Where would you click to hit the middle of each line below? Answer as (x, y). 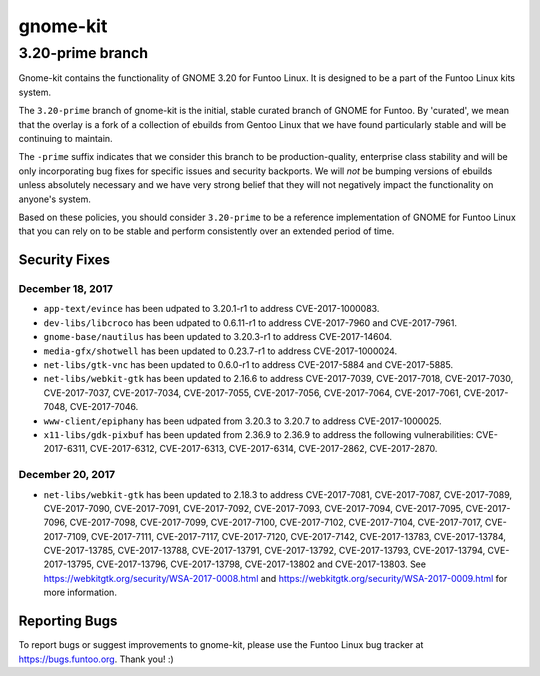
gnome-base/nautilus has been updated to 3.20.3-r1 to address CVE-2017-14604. (218, 337)
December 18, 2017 (66, 289)
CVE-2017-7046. (104, 407)
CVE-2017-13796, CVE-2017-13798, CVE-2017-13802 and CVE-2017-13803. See (261, 564)
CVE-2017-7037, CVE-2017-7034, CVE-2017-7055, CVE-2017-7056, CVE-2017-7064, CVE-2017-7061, (252, 392)
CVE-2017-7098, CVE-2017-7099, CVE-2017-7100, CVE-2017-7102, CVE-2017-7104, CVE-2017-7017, (276, 522)
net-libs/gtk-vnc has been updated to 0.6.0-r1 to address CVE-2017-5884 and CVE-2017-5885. (248, 365)
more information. (80, 592)
